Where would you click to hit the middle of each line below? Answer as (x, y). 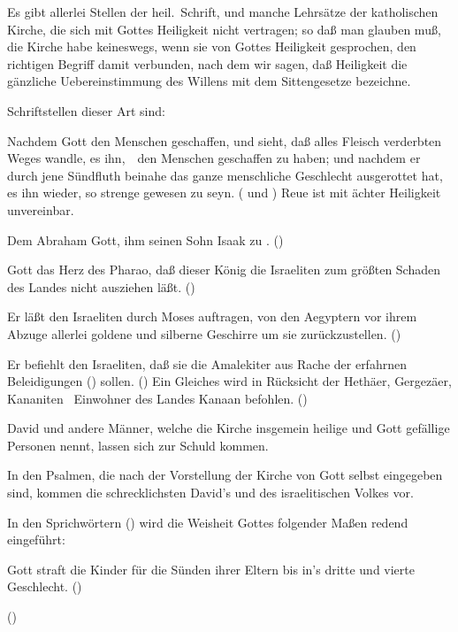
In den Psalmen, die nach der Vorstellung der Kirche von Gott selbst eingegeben (225, 475)
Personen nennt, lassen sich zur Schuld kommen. (138, 445)
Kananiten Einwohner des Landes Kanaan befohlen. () (157, 398)
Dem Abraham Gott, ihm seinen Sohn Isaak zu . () (145, 239)
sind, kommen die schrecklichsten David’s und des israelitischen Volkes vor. (210, 493)
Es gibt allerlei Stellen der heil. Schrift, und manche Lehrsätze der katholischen (223, 12)
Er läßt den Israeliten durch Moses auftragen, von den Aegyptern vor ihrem (212, 316)
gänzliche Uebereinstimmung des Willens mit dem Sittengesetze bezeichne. (209, 81)
